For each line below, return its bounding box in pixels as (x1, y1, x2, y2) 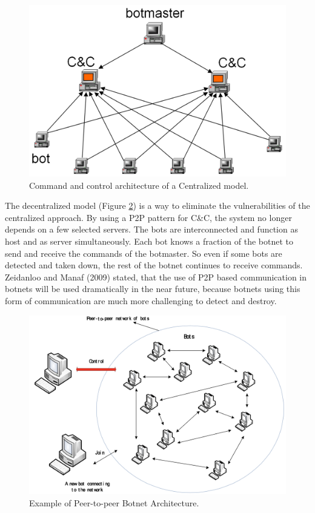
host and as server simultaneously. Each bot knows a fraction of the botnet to (5, 235, 293, 248)
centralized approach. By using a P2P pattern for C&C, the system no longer (5, 211, 292, 223)
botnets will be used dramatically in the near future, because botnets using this (5, 282, 300, 295)
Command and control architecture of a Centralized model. (29, 178, 249, 191)
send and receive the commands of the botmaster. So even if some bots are (5, 246, 282, 259)
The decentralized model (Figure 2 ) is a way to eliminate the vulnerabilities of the (5, 199, 310, 212)
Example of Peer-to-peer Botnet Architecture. (29, 497, 199, 509)
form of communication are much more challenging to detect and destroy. (5, 294, 277, 307)
